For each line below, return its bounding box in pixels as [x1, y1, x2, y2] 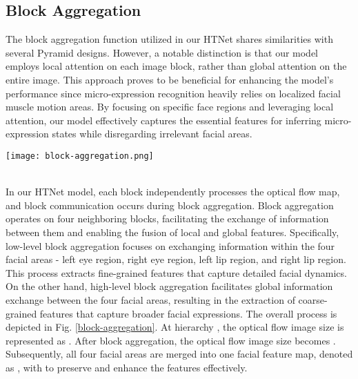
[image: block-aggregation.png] [6, 150, 154, 161]
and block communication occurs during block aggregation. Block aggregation [6, 197, 334, 212]
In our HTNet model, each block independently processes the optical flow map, [6, 184, 340, 199]
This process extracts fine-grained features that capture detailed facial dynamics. [6, 265, 347, 280]
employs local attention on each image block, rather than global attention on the [6, 59, 347, 73]
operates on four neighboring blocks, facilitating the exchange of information [6, 211, 329, 226]
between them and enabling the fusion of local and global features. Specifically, [6, 224, 339, 239]
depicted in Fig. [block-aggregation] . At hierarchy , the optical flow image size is [6, 320, 344, 334]
